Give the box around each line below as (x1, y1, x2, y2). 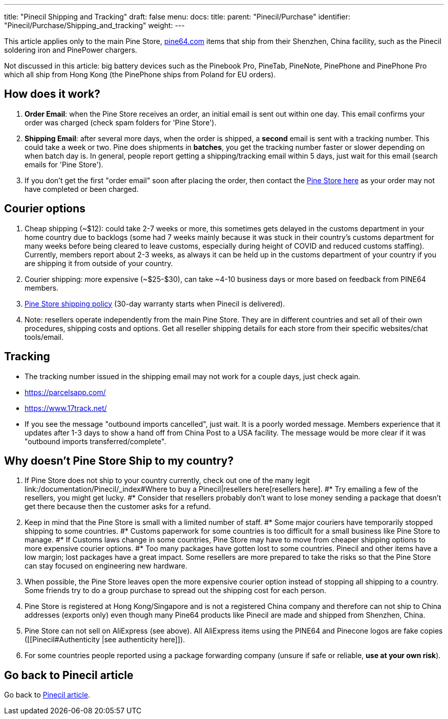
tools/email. (25, 332, 64, 341)
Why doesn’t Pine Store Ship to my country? (4, 454, 234, 467)
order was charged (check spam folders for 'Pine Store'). (25, 118, 216, 127)
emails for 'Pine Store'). (25, 160, 103, 169)
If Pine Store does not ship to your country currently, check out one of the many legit (25, 476, 310, 485)
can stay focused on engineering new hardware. (25, 561, 188, 571)
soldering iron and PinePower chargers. (4, 46, 138, 54)
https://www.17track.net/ (25, 403, 107, 412)
